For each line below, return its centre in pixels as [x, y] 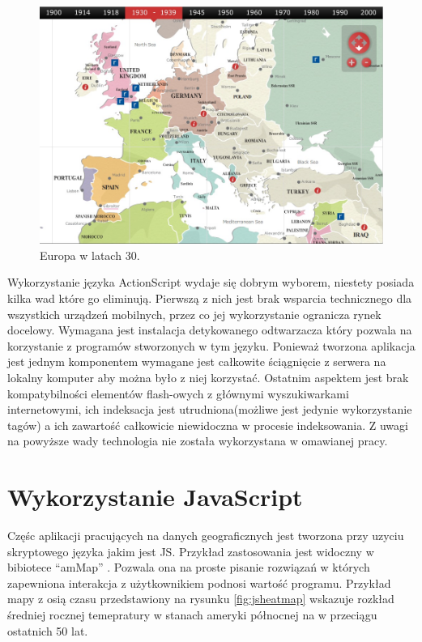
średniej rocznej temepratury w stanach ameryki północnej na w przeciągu [192, 615]
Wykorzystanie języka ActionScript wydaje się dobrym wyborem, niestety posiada [211, 282]
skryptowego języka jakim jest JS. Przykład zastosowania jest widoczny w [191, 551]
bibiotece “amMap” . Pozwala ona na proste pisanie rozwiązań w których [189, 567]
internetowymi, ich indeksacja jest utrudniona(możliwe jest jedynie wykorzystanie [210, 409]
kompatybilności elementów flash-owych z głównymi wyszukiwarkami [178, 393]
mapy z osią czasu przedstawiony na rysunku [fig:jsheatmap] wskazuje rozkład [201, 599]
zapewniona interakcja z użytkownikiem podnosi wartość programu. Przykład [199, 582]
